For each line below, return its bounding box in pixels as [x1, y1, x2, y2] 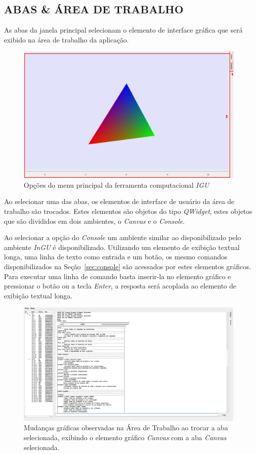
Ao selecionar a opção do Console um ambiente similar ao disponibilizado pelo [4, 232, 241, 243]
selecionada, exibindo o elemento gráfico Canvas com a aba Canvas [24, 432, 227, 442]
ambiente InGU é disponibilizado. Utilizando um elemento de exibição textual [4, 242, 240, 252]
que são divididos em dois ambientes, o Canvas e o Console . [4, 215, 185, 226]
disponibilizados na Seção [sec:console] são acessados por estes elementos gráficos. [4, 261, 251, 272]
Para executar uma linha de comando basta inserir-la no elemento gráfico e [4, 271, 231, 281]
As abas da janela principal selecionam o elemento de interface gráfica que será [4, 25, 243, 35]
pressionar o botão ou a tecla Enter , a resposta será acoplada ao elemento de [4, 281, 237, 291]
